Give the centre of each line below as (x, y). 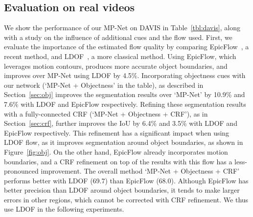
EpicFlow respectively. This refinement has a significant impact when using (117, 132)
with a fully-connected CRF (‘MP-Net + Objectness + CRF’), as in (106, 113)
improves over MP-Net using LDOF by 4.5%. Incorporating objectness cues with (125, 75)
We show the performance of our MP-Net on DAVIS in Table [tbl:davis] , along (122, 28)
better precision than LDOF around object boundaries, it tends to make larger (122, 190)
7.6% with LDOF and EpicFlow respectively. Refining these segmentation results (125, 104)
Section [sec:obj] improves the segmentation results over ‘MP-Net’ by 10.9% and (125, 94)
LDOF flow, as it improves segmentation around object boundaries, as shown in (124, 142)
